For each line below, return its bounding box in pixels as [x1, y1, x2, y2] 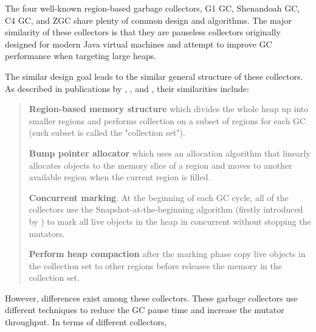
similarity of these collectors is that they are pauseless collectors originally [5, 26, 281, 38]
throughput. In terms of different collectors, [5, 316, 167, 328]
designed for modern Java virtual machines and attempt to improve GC [5, 37, 272, 50]
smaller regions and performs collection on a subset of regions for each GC [29, 114, 306, 127]
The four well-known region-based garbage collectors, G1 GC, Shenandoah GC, [5, 2, 300, 14]
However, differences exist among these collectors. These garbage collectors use [5, 291, 298, 304]
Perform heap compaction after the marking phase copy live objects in [29, 247, 306, 260]
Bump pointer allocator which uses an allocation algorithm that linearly [29, 146, 311, 159]
